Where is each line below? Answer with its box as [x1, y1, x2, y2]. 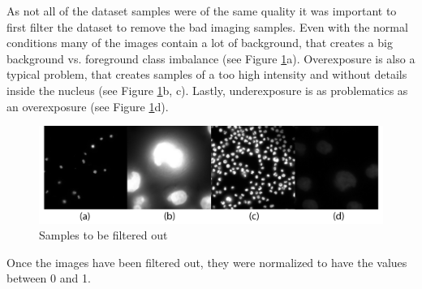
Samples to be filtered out [39, 226, 168, 244]
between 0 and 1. [6, 270, 91, 287]
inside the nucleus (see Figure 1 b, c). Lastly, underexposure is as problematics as [6, 81, 408, 98]
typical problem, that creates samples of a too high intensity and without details [6, 66, 407, 83]
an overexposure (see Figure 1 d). [6, 97, 169, 114]
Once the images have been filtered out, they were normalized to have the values [6, 253, 407, 270]
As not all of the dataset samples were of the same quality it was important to [6, 2, 397, 19]
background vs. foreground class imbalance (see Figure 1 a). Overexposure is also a [6, 50, 416, 67]
